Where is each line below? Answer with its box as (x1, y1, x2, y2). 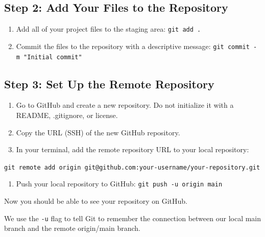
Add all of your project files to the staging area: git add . (16, 23, 201, 34)
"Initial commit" (23, 53, 82, 61)
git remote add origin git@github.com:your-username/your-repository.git (4, 163, 260, 171)
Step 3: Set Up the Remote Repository (4, 76, 214, 91)
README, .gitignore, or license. (16, 109, 118, 120)
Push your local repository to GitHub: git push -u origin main (16, 178, 223, 189)
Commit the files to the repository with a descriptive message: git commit (16, 40, 250, 51)
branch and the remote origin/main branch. (4, 223, 140, 233)
